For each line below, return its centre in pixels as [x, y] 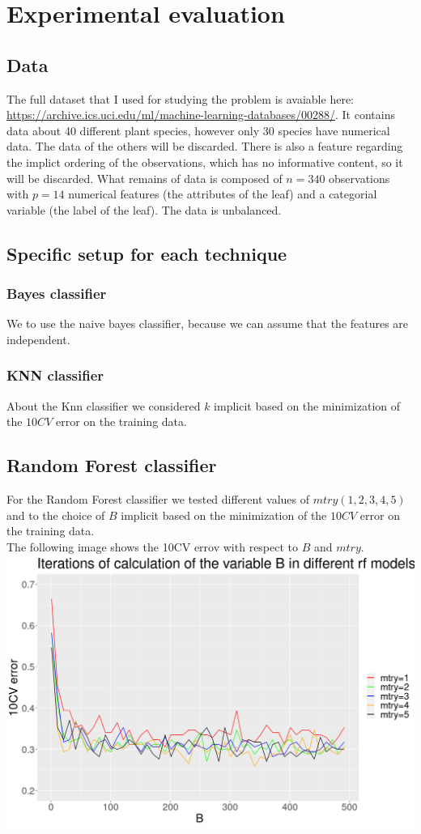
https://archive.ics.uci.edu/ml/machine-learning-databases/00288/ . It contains [201, 115]
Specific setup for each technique [147, 253]
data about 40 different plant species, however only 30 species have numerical [198, 130]
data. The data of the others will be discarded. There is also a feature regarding [205, 146]
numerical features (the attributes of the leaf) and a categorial [223, 194]
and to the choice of [56, 515]
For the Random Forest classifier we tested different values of [158, 499]
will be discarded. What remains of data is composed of [145, 178]
